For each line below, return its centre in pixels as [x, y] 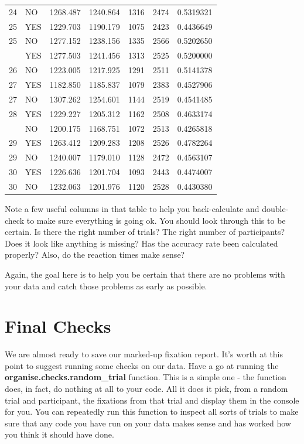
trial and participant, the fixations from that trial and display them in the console [152, 400]
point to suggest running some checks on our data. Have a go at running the [142, 365]
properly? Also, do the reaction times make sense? [95, 255]
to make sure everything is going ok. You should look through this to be [156, 220]
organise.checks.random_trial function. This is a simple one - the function [146, 377]
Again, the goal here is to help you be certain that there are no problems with [145, 274]
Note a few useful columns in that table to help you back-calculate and [132, 208]
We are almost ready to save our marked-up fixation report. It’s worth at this [144, 354]
